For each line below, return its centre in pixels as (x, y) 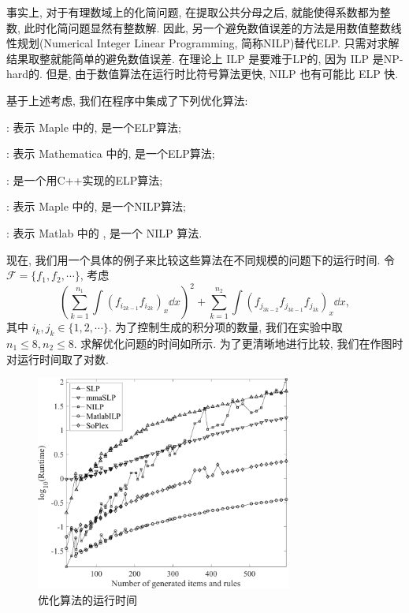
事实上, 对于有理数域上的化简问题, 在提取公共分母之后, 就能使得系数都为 (193, 12)
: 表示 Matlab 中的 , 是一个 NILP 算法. (104, 232)
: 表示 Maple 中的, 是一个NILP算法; (96, 206)
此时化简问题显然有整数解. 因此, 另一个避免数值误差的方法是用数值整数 (207, 27)
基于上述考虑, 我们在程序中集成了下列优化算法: (127, 100)
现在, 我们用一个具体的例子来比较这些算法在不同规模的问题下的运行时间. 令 (201, 259)
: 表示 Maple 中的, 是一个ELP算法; (94, 127)
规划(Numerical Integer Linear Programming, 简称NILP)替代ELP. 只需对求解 (208, 43)
